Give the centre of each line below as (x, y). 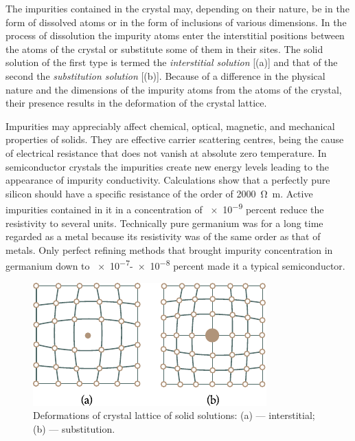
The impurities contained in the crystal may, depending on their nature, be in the (177, 8)
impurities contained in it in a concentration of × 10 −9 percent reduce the (165, 208)
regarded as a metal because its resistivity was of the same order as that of (163, 236)
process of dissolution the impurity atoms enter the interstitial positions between (175, 35)
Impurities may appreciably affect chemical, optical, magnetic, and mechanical (170, 126)
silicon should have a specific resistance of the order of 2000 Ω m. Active (159, 193)
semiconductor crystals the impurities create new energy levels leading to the (168, 166)
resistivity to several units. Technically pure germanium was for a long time (164, 223)
